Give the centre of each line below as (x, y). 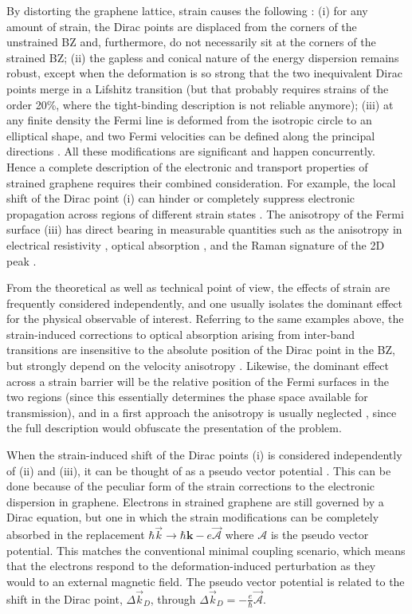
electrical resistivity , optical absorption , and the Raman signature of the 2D (196, 244)
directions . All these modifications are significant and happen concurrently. (191, 151)
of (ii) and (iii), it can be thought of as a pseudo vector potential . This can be (199, 470)
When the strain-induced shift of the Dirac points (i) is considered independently (204, 455)
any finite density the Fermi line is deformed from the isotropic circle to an (189, 120)
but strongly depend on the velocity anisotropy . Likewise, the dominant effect (198, 366)
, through (173, 598)
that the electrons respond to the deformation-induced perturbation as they (191, 566)
